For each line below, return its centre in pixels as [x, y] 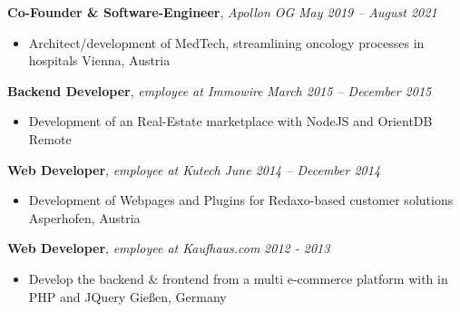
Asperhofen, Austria [84, 217]
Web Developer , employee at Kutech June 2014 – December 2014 [194, 169]
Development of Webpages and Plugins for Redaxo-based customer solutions [241, 200]
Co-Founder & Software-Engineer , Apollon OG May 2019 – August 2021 [222, 12]
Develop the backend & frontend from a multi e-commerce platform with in [238, 278]
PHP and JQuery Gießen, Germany [127, 296]
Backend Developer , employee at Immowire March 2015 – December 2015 [220, 90]
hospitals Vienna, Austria [99, 60]
